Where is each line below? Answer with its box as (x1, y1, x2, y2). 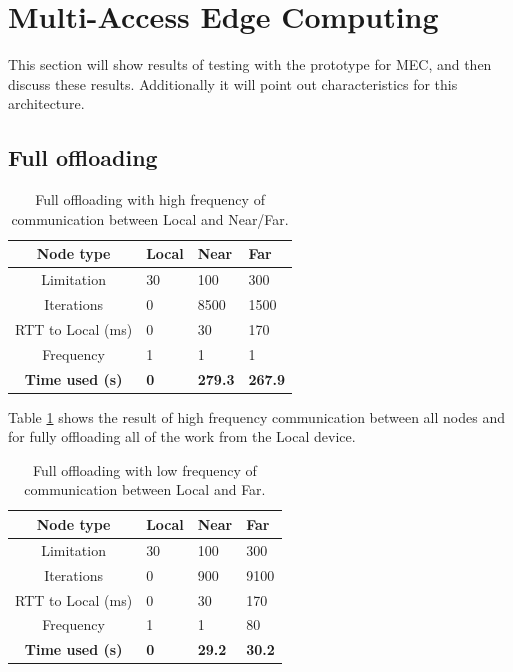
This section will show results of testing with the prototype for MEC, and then (8, 54, 492, 75)
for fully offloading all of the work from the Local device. (8, 426, 356, 447)
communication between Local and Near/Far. (11, 208, 289, 229)
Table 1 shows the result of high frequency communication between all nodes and (8, 406, 505, 427)
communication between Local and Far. (24, 479, 266, 500)
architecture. (8, 93, 85, 114)
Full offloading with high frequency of (35, 189, 265, 210)
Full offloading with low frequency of (32, 459, 257, 480)
